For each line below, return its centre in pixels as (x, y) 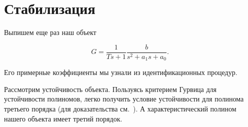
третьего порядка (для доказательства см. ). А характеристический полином (120, 109)
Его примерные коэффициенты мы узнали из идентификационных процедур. (121, 72)
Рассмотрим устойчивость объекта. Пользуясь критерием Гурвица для (110, 89)
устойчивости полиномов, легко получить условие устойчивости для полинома (124, 99)
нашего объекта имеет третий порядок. (63, 118)
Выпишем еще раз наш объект (50, 32)
